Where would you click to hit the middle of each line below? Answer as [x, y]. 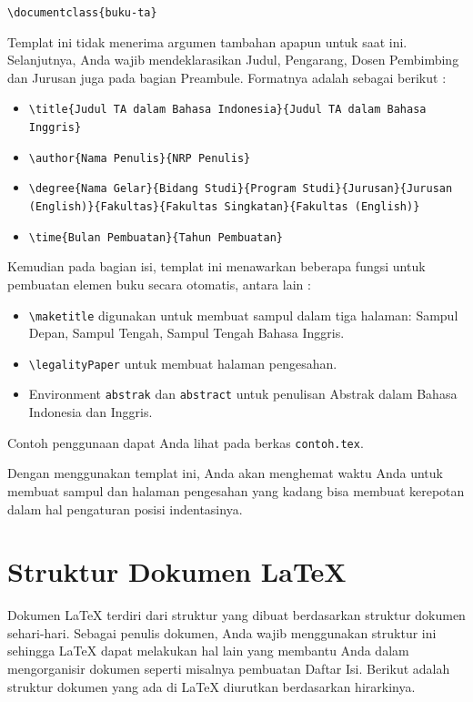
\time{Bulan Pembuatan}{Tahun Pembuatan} [156, 237]
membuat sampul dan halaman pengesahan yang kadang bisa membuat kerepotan [236, 490]
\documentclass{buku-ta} [82, 13]
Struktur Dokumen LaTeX [177, 571]
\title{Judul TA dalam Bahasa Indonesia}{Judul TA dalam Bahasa [227, 110]
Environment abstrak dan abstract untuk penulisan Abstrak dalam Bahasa [243, 394]
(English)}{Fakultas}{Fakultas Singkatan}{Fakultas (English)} [224, 207]
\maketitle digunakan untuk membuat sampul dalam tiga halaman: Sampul [243, 315]
